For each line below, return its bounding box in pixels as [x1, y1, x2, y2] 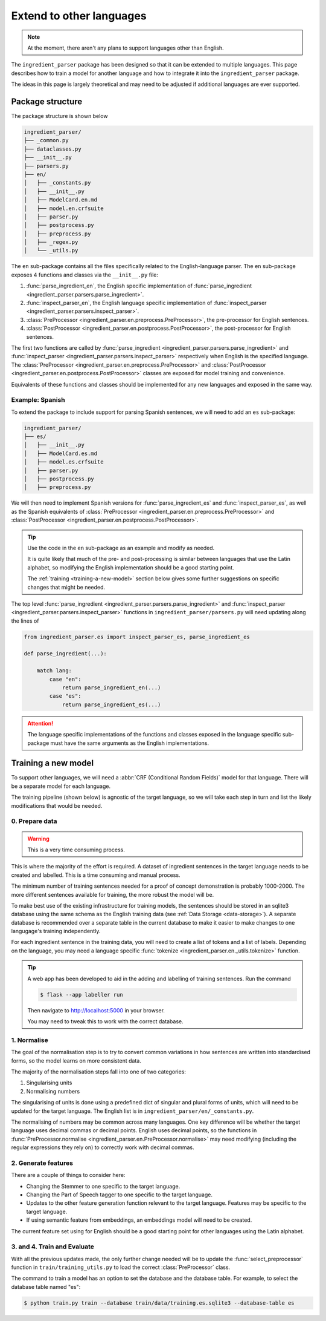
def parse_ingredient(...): [24, 651, 107, 657]
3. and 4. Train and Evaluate [11, 1242, 95, 1251]
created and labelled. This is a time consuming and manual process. [11, 871, 181, 879]
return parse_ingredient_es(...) [62, 701, 161, 708]
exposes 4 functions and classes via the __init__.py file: [11, 271, 159, 278]
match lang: [36, 667, 72, 674]
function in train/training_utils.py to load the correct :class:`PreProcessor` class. [11, 1264, 231, 1271]
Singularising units [26, 1079, 72, 1086]
